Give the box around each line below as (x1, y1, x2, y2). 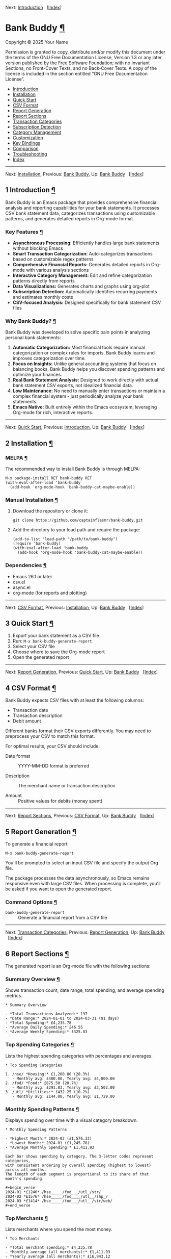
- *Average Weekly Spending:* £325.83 (5, 1030, 88, 1035)
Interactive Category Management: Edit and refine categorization (12, 272, 152, 278)
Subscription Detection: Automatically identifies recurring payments (12, 289, 157, 295)
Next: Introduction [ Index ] (5, 5, 62, 10)
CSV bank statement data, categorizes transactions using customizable (5, 210, 155, 216)
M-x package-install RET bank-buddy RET (5, 476, 93, 481)
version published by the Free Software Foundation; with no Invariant (5, 60, 150, 66)
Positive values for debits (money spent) (18, 798, 103, 804)
